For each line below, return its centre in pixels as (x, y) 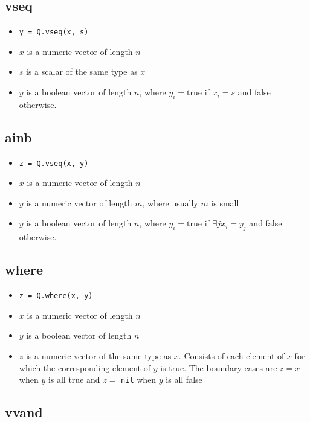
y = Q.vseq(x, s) (54, 32)
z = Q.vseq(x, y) (54, 163)
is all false (184, 379)
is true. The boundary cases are (219, 367)
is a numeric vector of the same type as (98, 355)
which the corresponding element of (85, 367)
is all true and (74, 379)
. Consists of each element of (231, 355)
